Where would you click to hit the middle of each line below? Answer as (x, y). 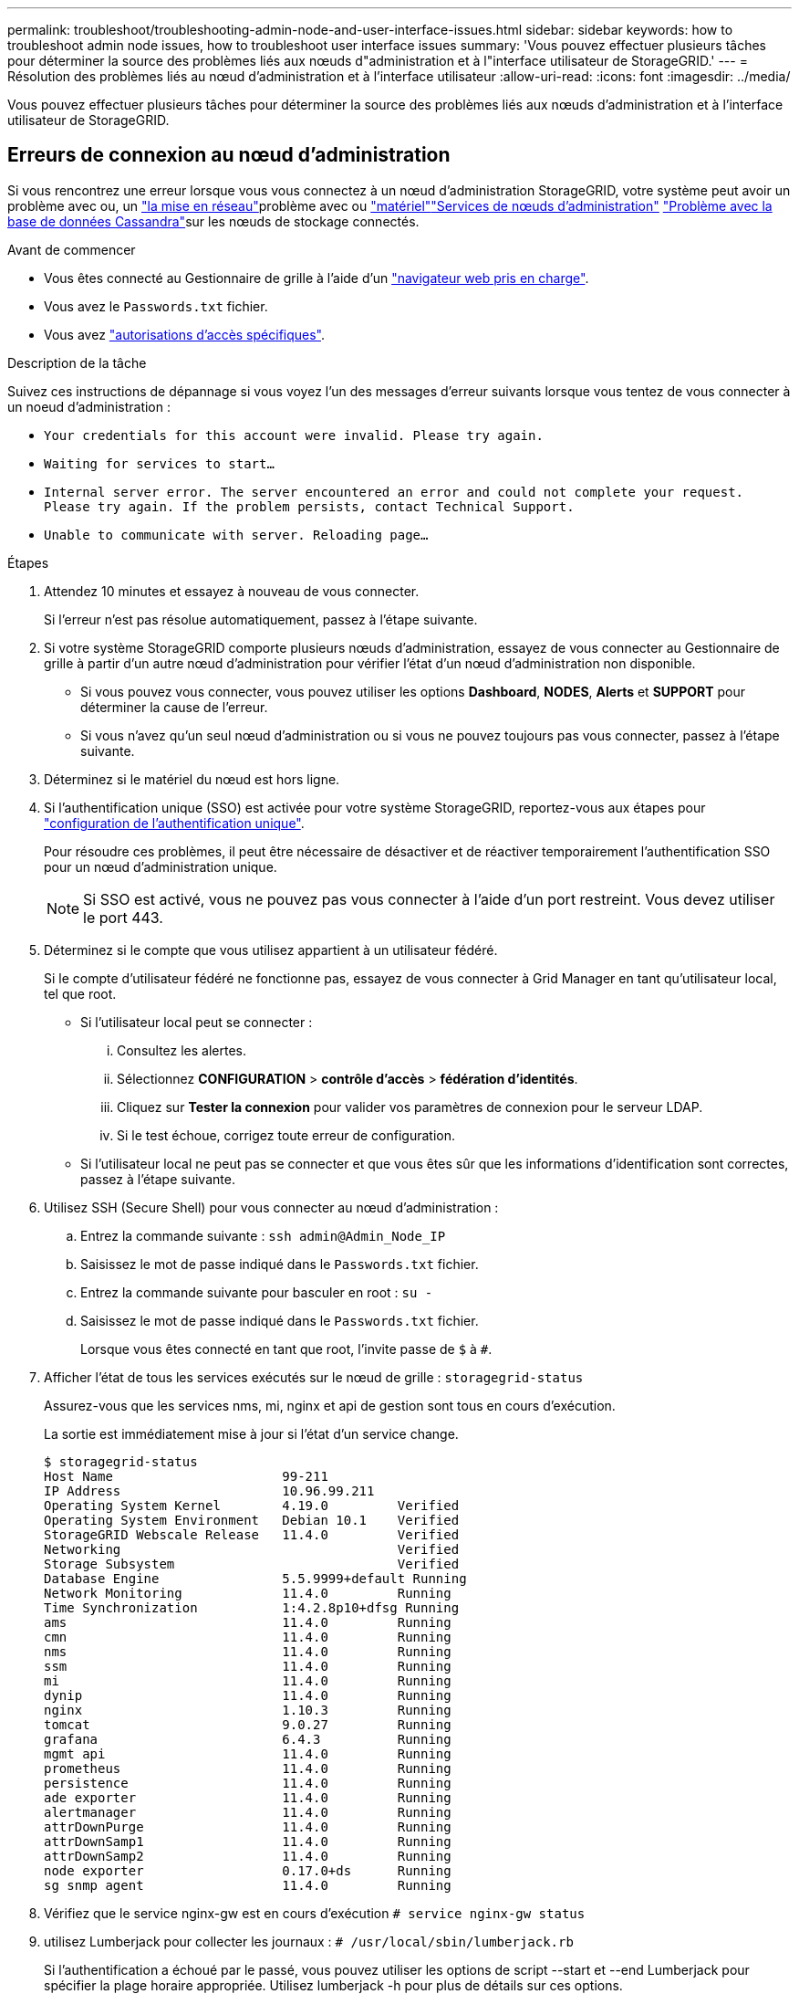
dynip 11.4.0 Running (248, 1695)
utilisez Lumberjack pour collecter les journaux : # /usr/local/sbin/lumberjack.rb (309, 1941)
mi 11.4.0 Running (248, 1680)
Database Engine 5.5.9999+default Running (255, 1578)
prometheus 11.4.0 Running (248, 1768)
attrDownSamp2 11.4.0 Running (248, 1856)
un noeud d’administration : (89, 406)
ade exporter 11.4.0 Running (248, 1797)
